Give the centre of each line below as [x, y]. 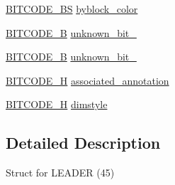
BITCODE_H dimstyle [57, 104]
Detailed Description [83, 143]
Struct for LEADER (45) [60, 173]
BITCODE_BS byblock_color [72, 9]
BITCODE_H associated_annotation [87, 80]
